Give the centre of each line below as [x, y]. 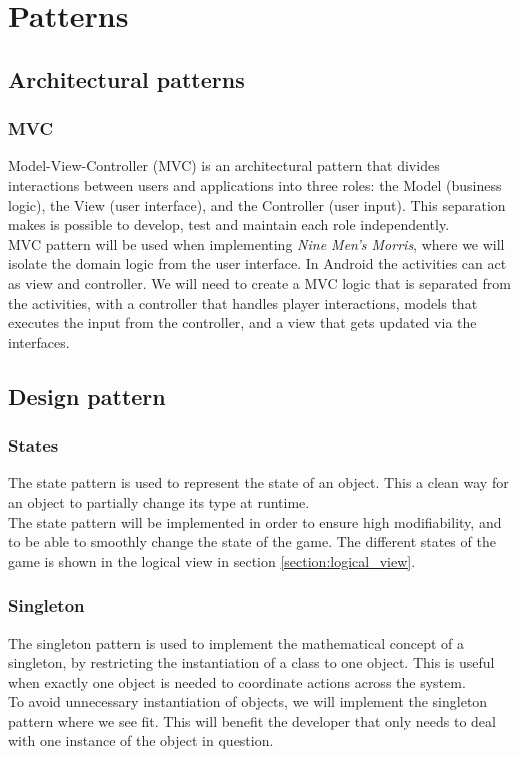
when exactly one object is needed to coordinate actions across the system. [237, 681]
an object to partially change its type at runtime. [159, 501]
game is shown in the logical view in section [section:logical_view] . [212, 560]
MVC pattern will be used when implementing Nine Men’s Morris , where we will [256, 243]
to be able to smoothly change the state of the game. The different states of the [252, 541]
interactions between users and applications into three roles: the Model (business [255, 184]
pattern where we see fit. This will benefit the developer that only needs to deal [252, 720]
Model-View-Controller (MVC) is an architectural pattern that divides [224, 165]
